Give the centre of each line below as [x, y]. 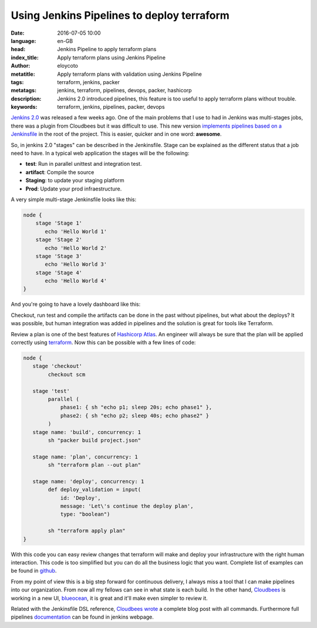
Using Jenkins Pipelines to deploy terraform [120, 15]
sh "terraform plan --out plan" [94, 465]
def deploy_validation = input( [94, 490]
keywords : [24, 107]
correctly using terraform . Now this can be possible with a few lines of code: [103, 343]
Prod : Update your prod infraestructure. [74, 189]
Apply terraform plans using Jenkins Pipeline [111, 57]
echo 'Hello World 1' [76, 231]
